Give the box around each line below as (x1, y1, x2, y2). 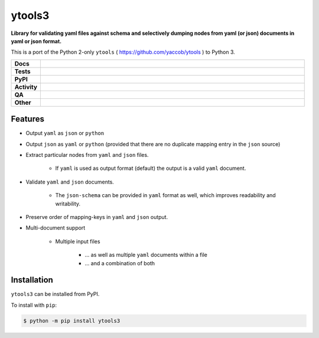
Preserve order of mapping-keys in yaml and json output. (25, 213, 168, 220)
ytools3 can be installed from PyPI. (11, 291, 100, 298)
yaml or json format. (11, 37, 62, 44)
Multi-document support (25, 224, 86, 231)
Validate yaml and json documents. (25, 178, 115, 185)
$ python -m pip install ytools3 (23, 317, 121, 324)
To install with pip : (11, 301, 57, 308)
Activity (14, 83, 38, 91)
